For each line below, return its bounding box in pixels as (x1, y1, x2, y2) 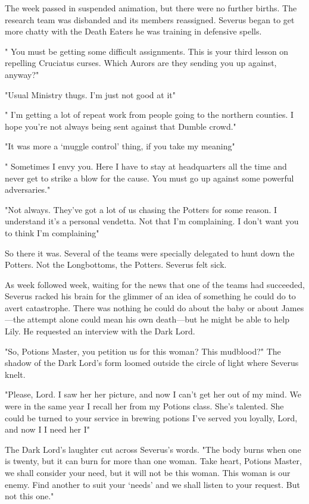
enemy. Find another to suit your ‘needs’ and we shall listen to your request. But (5, 478, 300, 490)
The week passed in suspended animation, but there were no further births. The (5, 2, 297, 14)
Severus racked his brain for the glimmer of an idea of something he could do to (5, 290, 296, 302)
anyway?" (5, 68, 39, 80)
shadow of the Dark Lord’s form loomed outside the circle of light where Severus (5, 356, 299, 369)
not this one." (5, 490, 54, 502)
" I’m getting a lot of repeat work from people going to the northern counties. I (5, 108, 294, 121)
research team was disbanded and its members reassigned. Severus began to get (5, 13, 295, 26)
